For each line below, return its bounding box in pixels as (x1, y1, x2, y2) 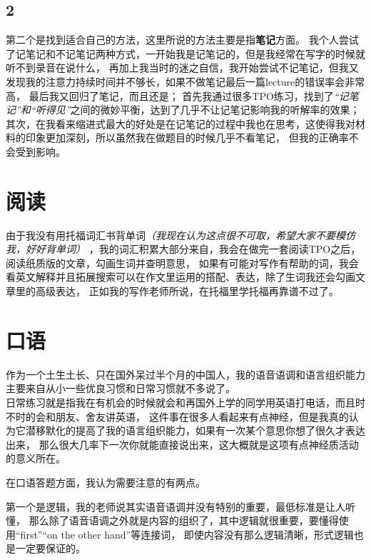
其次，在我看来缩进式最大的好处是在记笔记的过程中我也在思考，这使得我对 (6, 116, 355, 131)
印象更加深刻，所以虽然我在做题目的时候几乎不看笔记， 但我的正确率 (25, 130, 349, 145)
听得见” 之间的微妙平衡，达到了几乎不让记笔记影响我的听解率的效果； (35, 102, 360, 117)
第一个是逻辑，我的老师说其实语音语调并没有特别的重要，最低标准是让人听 (6, 499, 355, 514)
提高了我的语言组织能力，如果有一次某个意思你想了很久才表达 (75, 423, 365, 438)
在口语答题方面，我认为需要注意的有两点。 (6, 474, 205, 489)
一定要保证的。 (15, 541, 86, 556)
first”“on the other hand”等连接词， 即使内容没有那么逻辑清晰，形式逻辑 (20, 526, 354, 541)
